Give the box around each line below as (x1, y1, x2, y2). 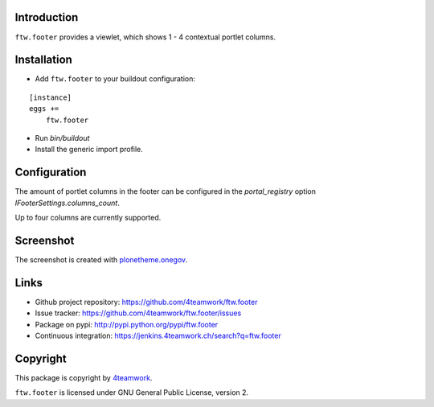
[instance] (29, 92, 72, 102)
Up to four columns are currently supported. (14, 213, 162, 223)
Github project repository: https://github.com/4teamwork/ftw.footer (35, 297, 258, 306)
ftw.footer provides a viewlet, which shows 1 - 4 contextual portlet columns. (14, 32, 276, 42)
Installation (14, 53, 72, 67)
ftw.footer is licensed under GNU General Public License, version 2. (14, 388, 249, 397)
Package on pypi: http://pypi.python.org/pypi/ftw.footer (35, 319, 219, 329)
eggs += (29, 105, 59, 113)
